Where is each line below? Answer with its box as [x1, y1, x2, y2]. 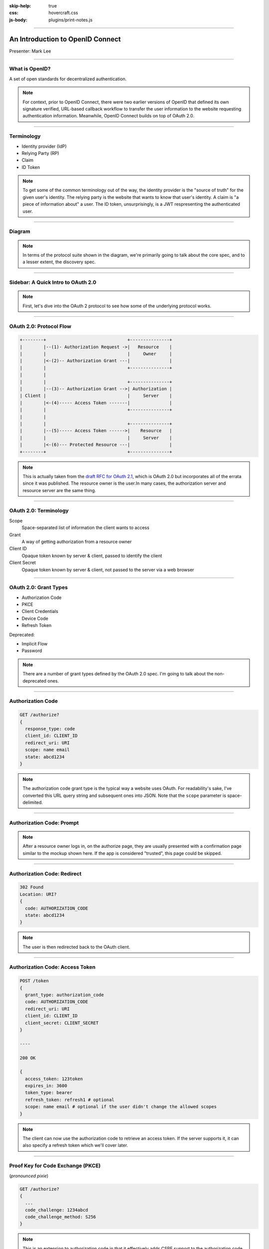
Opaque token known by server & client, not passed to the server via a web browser [21, 567, 194, 573]
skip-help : [9, 3, 31, 8]
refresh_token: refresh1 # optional [25, 1097, 115, 1103]
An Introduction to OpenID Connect [9, 35, 121, 43]
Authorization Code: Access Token [9, 964, 96, 971]
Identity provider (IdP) [21, 143, 67, 149]
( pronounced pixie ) [9, 1173, 49, 1179]
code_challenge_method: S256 [25, 1214, 97, 1220]
